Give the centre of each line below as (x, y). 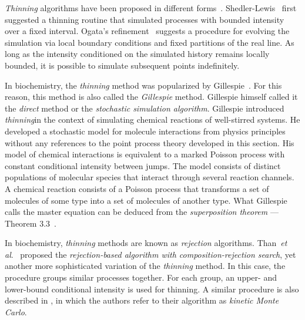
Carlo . (16, 311)
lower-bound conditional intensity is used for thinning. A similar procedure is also (152, 289)
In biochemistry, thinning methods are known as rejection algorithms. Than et (146, 243)
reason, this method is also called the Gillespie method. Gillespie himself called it (151, 97)
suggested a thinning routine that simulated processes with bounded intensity (145, 19)
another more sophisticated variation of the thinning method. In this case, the (145, 266)
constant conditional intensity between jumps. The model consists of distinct (143, 165)
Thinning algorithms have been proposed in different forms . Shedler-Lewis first (151, 8)
